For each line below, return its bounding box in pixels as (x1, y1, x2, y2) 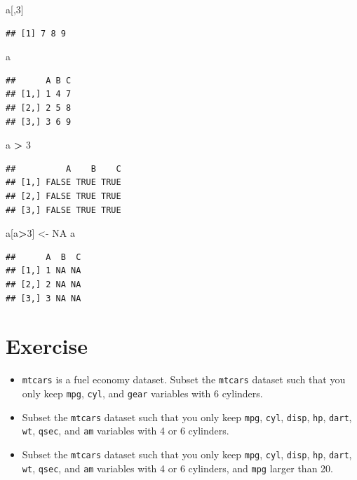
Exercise (6, 331, 88, 360)
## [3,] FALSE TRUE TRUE (6, 205, 121, 215)
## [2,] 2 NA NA (6, 279, 81, 289)
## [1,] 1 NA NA (6, 266, 81, 276)
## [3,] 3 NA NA (6, 293, 81, 303)
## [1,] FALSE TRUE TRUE (6, 177, 121, 188)
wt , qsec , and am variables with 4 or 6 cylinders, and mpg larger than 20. (22, 460, 333, 475)
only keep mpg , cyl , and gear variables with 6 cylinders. (22, 385, 263, 400)
